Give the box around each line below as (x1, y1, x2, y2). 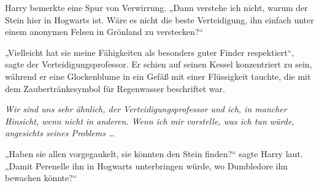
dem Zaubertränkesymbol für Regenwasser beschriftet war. (5, 82, 225, 95)
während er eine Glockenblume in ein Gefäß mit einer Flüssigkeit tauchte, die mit (5, 69, 311, 82)
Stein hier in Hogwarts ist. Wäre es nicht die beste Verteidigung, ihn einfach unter (5, 13, 314, 26)
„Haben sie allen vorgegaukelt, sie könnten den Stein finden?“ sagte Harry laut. (5, 147, 303, 160)
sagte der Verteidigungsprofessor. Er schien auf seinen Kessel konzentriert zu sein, (5, 58, 312, 71)
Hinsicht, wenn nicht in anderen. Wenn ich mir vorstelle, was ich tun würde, (5, 114, 294, 127)
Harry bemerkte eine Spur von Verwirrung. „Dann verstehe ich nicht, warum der (5, 1, 308, 14)
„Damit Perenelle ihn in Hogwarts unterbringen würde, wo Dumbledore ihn (5, 159, 288, 172)
